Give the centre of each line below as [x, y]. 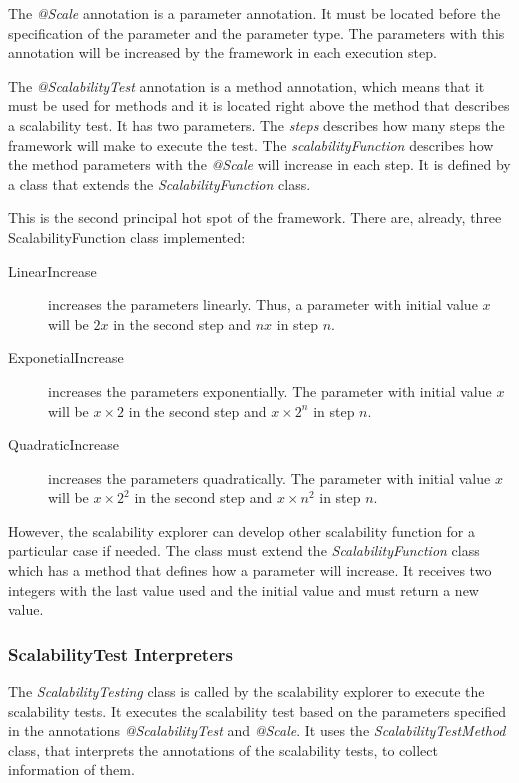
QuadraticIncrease [63, 444]
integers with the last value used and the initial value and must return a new [243, 589]
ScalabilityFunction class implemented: [127, 236]
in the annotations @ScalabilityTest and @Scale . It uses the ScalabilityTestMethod [257, 730]
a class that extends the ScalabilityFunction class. [159, 183]
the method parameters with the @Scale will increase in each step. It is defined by [259, 164]
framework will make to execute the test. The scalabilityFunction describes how [251, 144]
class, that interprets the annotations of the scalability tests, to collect [223, 749]
